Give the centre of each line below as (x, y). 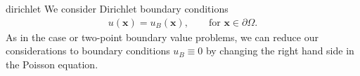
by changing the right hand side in (280, 51)
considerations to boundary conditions (88, 51)
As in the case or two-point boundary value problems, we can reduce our (162, 37)
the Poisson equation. (52, 64)
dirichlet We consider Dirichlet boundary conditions (117, 8)
